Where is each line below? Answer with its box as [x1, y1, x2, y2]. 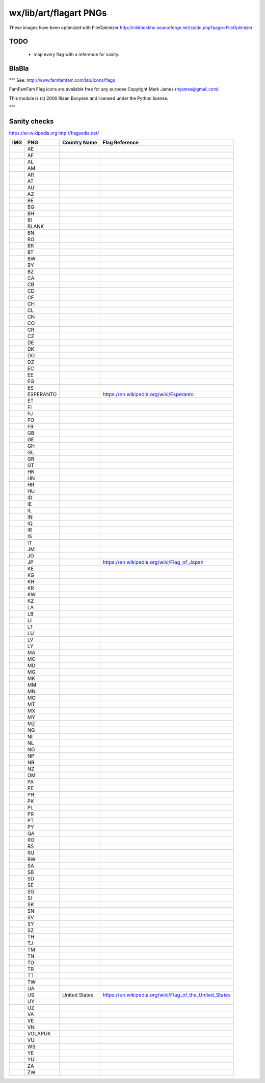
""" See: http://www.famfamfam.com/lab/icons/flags [9, 77, 115, 83]
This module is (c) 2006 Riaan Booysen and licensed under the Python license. [9, 95, 169, 101]
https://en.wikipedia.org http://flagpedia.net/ [9, 130, 99, 136]
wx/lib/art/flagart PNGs [9, 7, 107, 18]
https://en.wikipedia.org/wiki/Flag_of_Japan [102, 559, 204, 566]
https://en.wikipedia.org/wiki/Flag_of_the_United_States [102, 991, 231, 998]
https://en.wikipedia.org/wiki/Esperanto [102, 391, 194, 398]
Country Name [62, 139, 98, 146]
